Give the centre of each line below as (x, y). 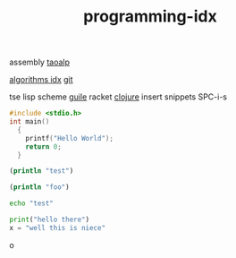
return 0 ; (44, 146)
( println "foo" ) (39, 187)
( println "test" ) (42, 171)
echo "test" (31, 203)
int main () (29, 122)
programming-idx (150, 17)
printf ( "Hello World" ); (70, 138)
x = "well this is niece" (57, 228)
